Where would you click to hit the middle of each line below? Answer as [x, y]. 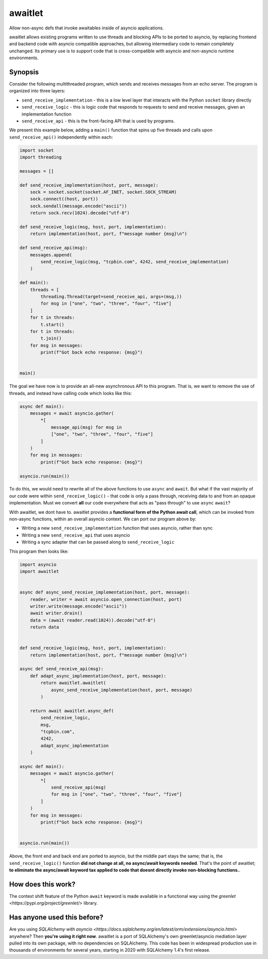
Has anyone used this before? [56, 917]
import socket [37, 150]
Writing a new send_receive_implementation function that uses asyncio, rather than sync [117, 528]
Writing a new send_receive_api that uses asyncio [76, 535]
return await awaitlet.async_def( [72, 711]
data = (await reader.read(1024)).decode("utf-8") [93, 620]
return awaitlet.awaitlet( [73, 683]
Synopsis [24, 72]
